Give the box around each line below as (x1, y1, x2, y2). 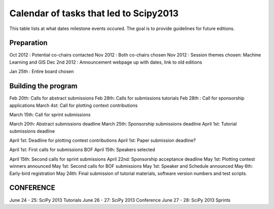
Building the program (9, 82, 78, 91)
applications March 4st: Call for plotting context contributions (9, 102, 138, 108)
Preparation (9, 39, 48, 47)
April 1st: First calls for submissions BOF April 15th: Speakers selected (9, 146, 155, 153)
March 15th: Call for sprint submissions (9, 111, 91, 117)
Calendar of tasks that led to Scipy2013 (9, 8, 179, 19)
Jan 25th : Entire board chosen (9, 69, 74, 75)
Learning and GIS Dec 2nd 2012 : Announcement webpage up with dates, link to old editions (9, 59, 202, 65)
